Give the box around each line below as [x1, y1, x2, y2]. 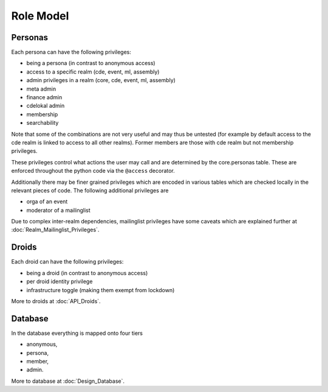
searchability [26, 119, 59, 127]
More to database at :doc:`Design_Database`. [11, 377, 125, 385]
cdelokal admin [26, 102, 65, 110]
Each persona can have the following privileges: [11, 49, 132, 56]
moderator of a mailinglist [26, 206, 91, 214]
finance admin [26, 94, 63, 101]
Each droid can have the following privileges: [11, 258, 124, 265]
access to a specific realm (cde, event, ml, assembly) [26, 68, 160, 75]
